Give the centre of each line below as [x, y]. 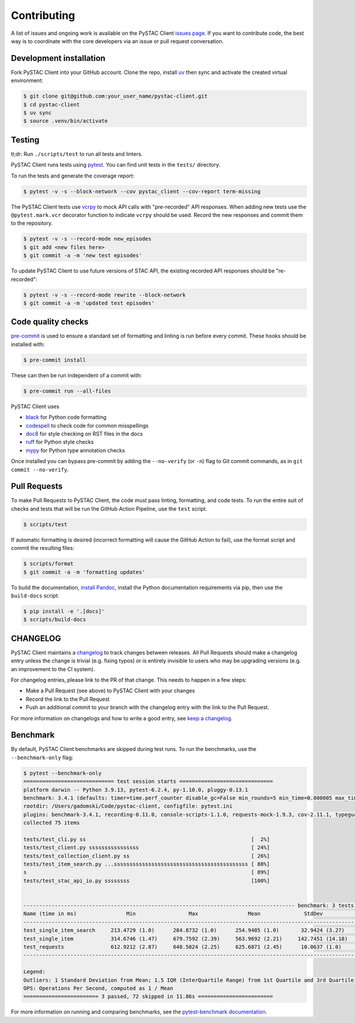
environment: [27, 80]
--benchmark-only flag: [42, 757]
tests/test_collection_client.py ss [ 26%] [147, 856]
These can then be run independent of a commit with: [76, 375]
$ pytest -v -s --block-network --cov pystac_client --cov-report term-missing [142, 191]
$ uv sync [38, 113]
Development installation [58, 58]
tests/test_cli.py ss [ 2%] [147, 839]
